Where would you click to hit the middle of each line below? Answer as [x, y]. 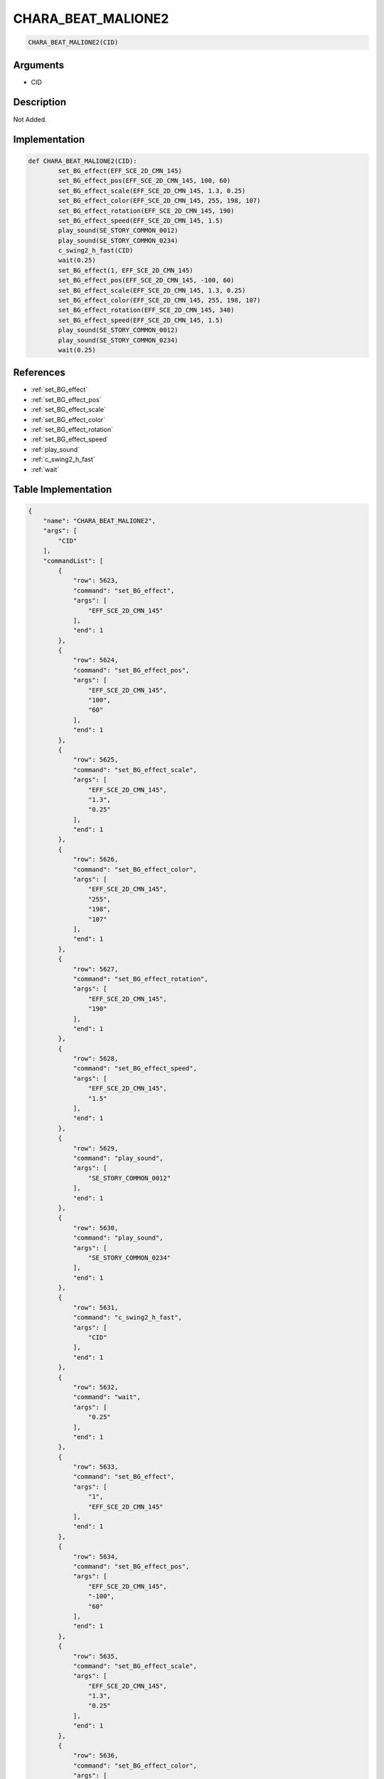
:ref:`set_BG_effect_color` [68, 419]
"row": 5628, [96, 1059]
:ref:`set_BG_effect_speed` [70, 439]
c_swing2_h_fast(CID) [96, 250]
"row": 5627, [96, 969]
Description [40, 102]
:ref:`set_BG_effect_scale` [69, 410]
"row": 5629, [96, 1148]
